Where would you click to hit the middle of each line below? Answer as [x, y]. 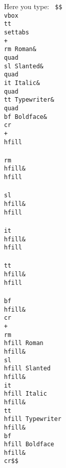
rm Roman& [20, 49]
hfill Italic [25, 394]
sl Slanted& [24, 66]
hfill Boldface [29, 444]
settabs [17, 32]
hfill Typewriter [33, 419]
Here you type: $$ [33, 6]
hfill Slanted [27, 369]
